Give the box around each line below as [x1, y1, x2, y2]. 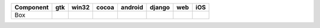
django [149, 3, 170, 11]
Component [14, 3, 49, 11]
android [120, 3, 143, 11]
